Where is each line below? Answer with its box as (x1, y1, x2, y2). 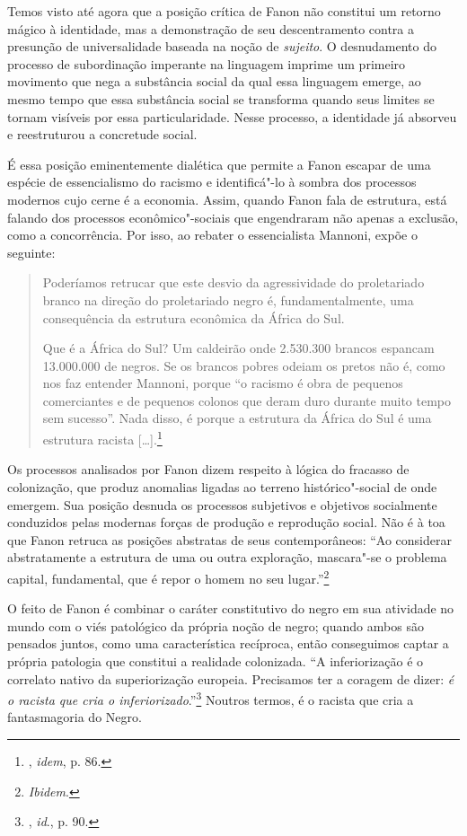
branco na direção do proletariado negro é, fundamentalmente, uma (42, 290, 414, 309)
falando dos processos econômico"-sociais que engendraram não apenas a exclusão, (7, 207, 459, 226)
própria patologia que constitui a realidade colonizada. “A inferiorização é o (7, 651, 424, 670)
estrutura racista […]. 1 (42, 427, 163, 448)
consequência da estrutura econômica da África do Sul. (42, 308, 345, 327)
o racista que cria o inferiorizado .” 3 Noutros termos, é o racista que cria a (7, 688, 414, 708)
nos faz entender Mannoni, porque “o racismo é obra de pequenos (42, 374, 403, 392)
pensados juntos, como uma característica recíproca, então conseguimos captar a (7, 634, 449, 653)
